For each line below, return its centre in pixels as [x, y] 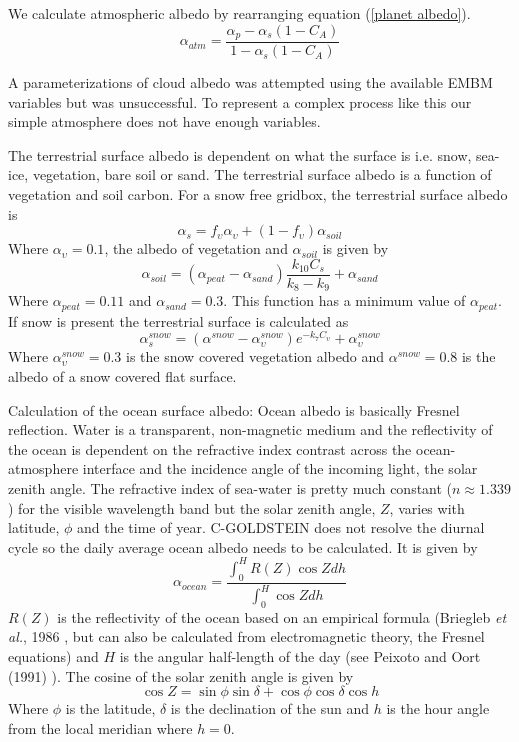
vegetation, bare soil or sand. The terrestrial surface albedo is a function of [262, 174]
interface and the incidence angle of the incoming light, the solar [280, 468]
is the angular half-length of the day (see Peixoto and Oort [300, 656]
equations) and [53, 656]
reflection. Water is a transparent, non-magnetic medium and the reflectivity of [250, 429]
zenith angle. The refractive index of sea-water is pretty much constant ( [230, 488]
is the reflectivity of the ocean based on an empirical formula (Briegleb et [282, 616]
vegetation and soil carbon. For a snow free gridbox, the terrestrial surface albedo [258, 194]
